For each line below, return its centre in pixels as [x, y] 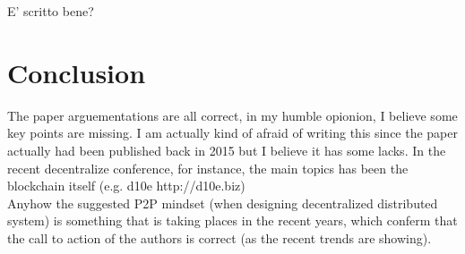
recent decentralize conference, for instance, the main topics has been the [208, 168]
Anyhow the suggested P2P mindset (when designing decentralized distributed [223, 203]
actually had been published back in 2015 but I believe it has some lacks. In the [227, 150]
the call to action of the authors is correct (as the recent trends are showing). [220, 237]
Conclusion [77, 72]
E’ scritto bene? [51, 11]
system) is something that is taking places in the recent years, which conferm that [232, 220]
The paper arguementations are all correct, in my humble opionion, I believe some [232, 115]
